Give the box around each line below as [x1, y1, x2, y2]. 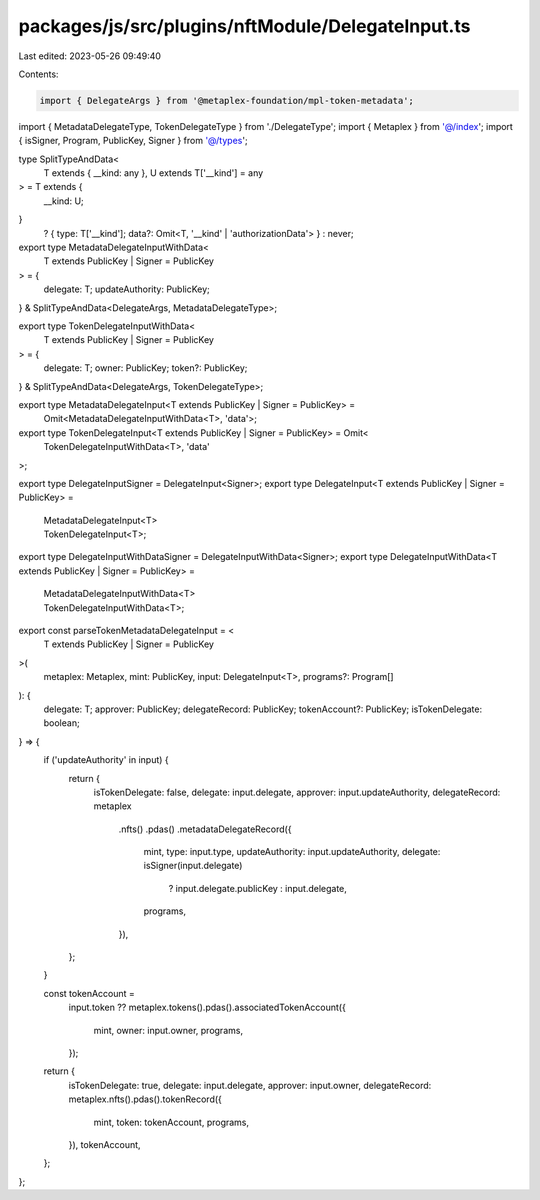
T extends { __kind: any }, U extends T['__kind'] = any [43, 167, 264, 179]
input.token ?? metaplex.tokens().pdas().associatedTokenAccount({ [68, 1001, 347, 1014]
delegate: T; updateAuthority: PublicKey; [43, 283, 210, 295]
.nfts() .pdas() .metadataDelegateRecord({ [118, 823, 292, 835]
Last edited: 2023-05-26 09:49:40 [18, 50, 162, 62]
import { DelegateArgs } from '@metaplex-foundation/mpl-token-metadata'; [39, 95, 415, 106]
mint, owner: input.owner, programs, [93, 1024, 244, 1036]
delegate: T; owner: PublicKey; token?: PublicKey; [43, 362, 248, 374]
